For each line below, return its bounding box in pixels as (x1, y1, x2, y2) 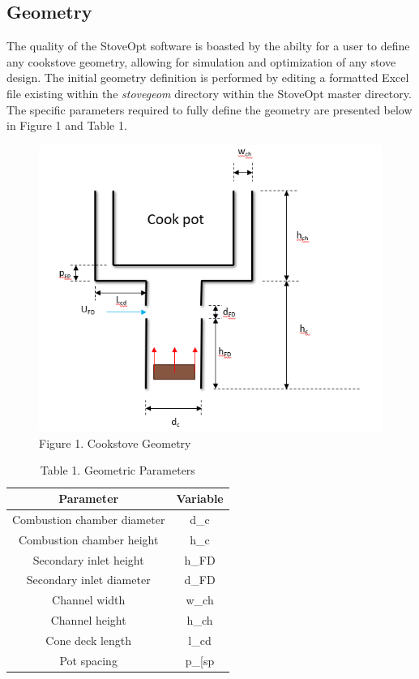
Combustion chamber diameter (12, 510, 165, 527)
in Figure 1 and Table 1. (6, 117, 127, 134)
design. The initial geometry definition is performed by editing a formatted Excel (6, 69, 409, 86)
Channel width (52, 591, 126, 608)
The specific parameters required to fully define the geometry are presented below (6, 101, 413, 118)
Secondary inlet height (32, 551, 144, 568)
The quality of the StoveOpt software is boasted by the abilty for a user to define (6, 37, 410, 54)
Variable (176, 490, 224, 506)
